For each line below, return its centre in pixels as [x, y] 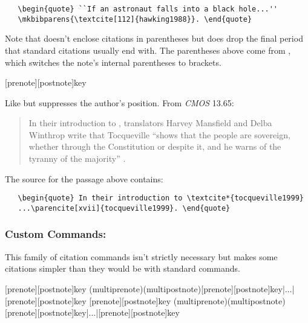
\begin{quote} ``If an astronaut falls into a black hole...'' [148, 9]
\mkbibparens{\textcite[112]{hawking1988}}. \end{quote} [135, 19]
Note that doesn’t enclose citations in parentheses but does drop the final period [154, 38]
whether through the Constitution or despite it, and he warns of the [155, 146]
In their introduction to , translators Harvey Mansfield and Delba [150, 123]
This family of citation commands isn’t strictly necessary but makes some [141, 256]
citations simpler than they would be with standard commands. [123, 268]
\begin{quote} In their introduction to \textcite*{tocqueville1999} [161, 198]
